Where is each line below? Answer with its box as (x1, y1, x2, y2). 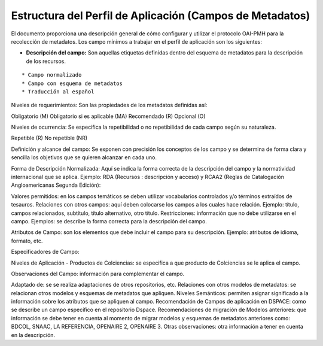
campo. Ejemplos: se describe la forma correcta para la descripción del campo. (11, 217, 208, 224)
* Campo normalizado (22, 72, 82, 78)
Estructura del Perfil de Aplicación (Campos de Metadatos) (11, 9, 310, 22)
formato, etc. (11, 237, 43, 244)
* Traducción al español (22, 88, 95, 95)
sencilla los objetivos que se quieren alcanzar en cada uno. (11, 154, 157, 161)
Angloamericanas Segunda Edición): (11, 181, 101, 189)
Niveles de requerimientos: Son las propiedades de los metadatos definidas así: (11, 102, 208, 109)
